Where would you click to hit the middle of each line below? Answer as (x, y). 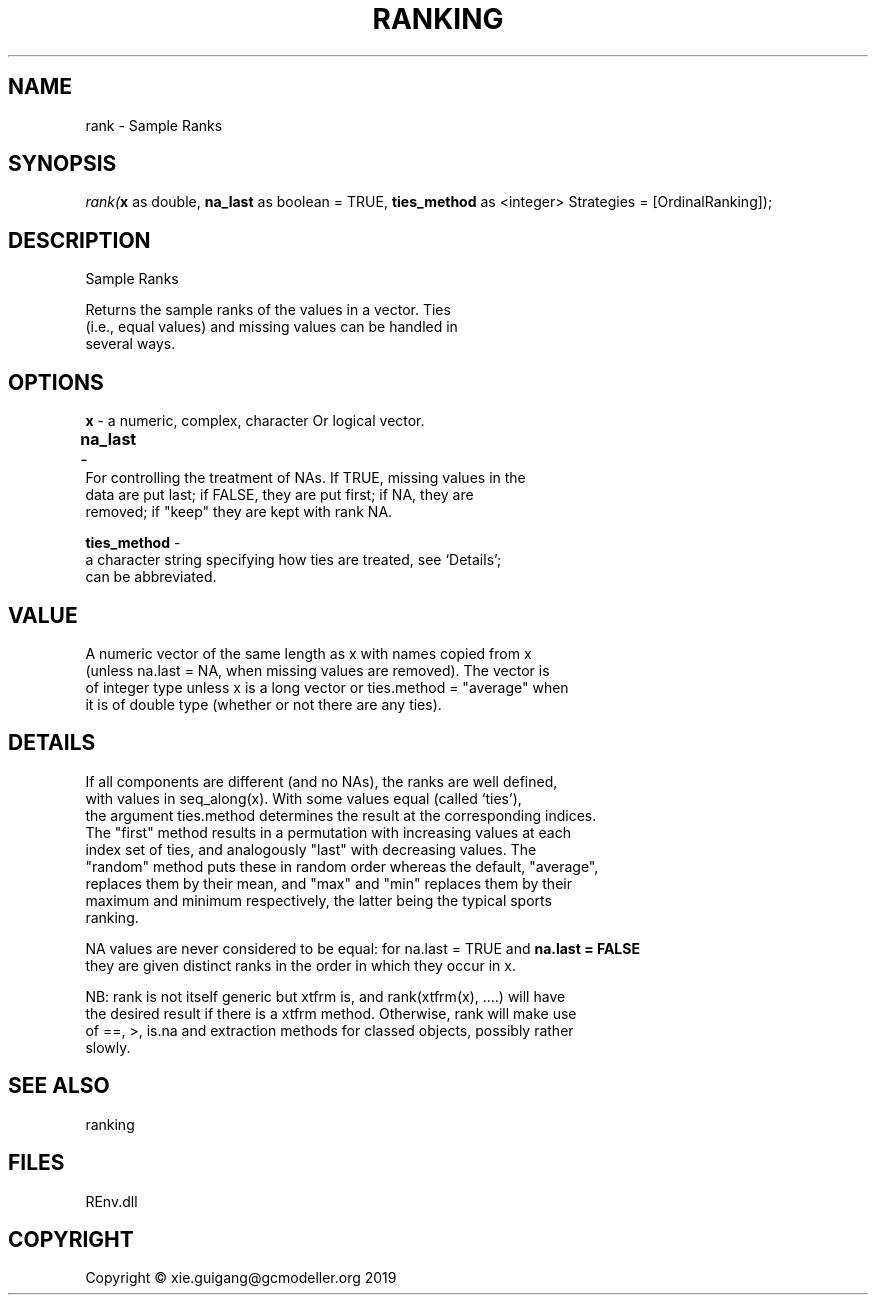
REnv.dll (111, 1201)
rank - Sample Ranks (154, 125)
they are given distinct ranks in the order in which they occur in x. (300, 965)
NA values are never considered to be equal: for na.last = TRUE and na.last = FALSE (362, 948)
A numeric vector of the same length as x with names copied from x (308, 653)
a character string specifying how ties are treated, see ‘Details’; (293, 560)
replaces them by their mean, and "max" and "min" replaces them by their (328, 883)
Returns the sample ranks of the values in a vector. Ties (268, 310)
